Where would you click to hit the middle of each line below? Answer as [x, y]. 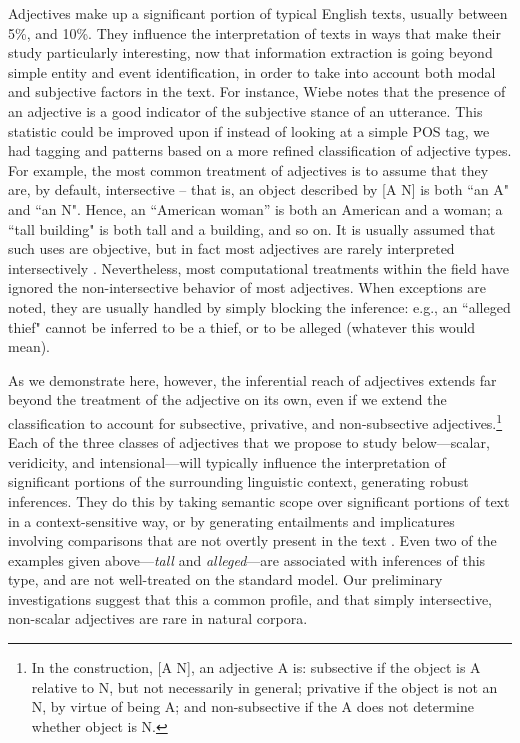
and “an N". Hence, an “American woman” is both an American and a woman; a [255, 208]
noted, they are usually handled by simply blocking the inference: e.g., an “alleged [259, 306]
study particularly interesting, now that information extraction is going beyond [250, 52]
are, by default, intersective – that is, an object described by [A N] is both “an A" [259, 189]
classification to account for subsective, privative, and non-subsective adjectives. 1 [255, 421]
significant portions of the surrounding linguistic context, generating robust [238, 481]
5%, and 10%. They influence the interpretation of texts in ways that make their [254, 32]
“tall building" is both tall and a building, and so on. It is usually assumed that [252, 228]
